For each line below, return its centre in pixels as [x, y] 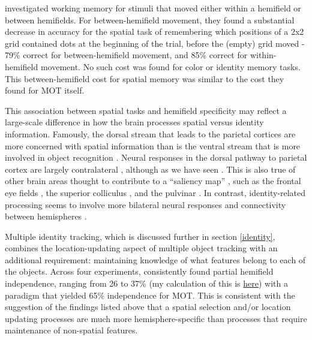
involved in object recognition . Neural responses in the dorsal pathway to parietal [156, 157]
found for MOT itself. [45, 90]
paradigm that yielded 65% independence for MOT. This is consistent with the [150, 295]
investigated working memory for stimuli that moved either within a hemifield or [153, 8]
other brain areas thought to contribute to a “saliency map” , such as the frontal [153, 181]
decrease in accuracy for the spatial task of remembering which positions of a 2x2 [154, 31]
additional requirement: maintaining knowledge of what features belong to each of [155, 259]
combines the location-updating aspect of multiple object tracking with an [141, 248]
